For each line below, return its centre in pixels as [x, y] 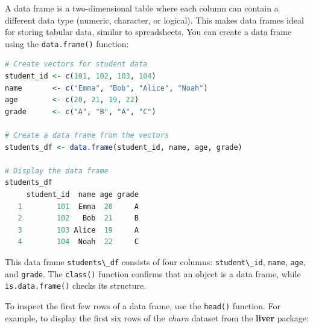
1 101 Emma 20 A [78, 206]
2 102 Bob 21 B [78, 218]
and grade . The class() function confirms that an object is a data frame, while [153, 273]
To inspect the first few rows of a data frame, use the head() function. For [143, 305]
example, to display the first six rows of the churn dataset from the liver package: [157, 317]
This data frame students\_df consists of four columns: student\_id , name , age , [155, 261]
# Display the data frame [57, 171]
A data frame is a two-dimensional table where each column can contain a [142, 8]
